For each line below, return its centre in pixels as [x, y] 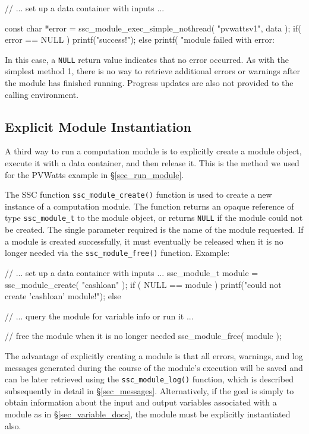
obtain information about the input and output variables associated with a [141, 402]
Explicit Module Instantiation [98, 126]
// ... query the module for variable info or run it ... [99, 316]
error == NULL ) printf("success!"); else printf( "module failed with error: [140, 39]
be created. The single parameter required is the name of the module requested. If [154, 229]
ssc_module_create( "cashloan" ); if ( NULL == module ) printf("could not [143, 284]
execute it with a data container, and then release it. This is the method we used [152, 163]
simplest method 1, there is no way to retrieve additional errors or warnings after [152, 71]
